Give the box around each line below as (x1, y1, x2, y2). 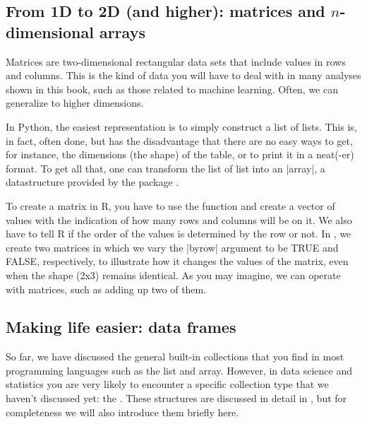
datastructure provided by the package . (6, 175, 179, 189)
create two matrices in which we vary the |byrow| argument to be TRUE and (6, 240, 339, 254)
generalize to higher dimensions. (6, 95, 144, 110)
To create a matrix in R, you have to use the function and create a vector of (6, 198, 335, 213)
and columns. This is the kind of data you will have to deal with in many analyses (6, 68, 361, 83)
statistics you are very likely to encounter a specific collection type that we (6, 377, 329, 391)
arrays (99, 20, 145, 42)
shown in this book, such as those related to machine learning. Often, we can (6, 81, 339, 96)
